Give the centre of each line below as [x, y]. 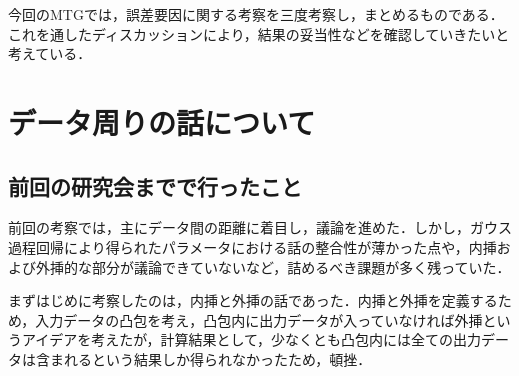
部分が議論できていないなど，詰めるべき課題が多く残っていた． [301, 266]
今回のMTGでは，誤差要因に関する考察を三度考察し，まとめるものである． [256, 14]
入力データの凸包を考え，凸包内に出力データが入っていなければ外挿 [259, 319]
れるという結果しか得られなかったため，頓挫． [217, 358]
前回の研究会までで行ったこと [155, 185]
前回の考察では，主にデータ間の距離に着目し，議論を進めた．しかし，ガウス [260, 227]
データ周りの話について [162, 121]
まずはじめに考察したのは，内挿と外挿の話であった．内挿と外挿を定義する [253, 300]
